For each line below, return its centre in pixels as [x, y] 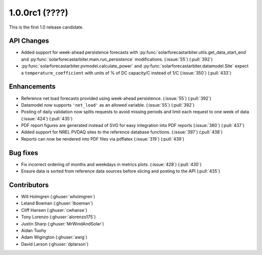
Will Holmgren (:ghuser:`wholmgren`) [58, 197]
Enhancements [32, 87]
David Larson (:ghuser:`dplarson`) [55, 244]
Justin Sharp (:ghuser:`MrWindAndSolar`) [63, 223]
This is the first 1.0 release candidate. [46, 27]
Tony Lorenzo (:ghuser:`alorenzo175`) [58, 217]
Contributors [29, 185]
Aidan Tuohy [34, 231]
